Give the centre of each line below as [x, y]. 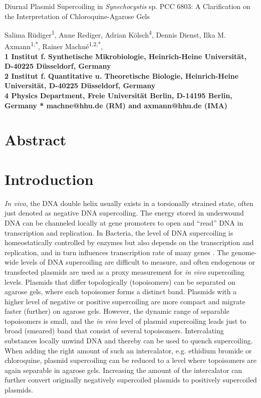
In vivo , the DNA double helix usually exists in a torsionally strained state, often [129, 203]
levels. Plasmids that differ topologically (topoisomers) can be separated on [120, 281]
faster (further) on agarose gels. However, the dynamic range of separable [117, 311]
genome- [244, 252]
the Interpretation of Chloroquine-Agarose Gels [77, 16]
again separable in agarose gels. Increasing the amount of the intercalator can [123, 370]
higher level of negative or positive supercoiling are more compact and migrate [125, 301]
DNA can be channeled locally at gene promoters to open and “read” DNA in [124, 222]
